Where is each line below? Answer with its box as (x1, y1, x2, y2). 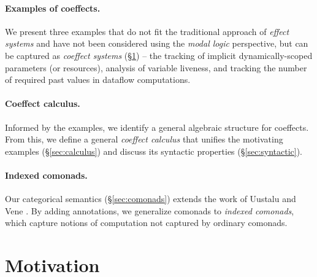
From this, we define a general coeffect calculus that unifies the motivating (5, 133, 283, 146)
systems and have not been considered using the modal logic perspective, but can (5, 37, 308, 50)
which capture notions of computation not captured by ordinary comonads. (5, 216, 288, 229)
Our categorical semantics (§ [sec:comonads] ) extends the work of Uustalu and (5, 192, 296, 205)
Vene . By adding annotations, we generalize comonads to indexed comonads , (5, 204, 294, 217)
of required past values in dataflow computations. (5, 73, 191, 86)
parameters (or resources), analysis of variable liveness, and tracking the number (5, 61, 307, 74)
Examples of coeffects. (5, 1, 101, 14)
